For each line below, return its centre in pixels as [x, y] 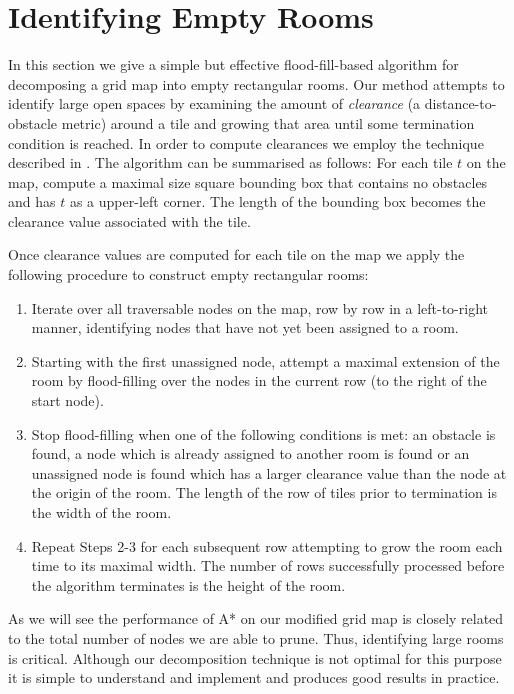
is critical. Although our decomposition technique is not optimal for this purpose [255, 657]
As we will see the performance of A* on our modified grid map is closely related [256, 618]
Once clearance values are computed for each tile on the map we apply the [236, 254]
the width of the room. [101, 512]
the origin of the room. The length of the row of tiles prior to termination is [264, 492]
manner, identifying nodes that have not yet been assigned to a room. [245, 327]
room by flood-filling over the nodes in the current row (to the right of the [259, 380]
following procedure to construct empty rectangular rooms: [188, 274]
